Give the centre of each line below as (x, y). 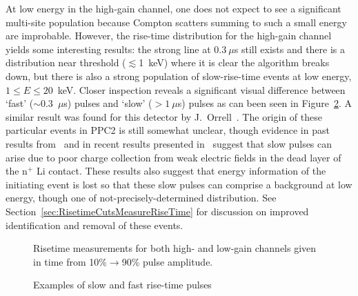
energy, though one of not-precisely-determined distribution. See (141, 198)
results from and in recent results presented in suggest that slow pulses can (169, 143)
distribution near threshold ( (66, 62)
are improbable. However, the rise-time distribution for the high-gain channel (169, 36)
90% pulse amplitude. (167, 261)
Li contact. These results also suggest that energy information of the (181, 171)
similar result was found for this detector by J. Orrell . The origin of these (164, 116)
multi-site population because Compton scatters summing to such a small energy (176, 22)
